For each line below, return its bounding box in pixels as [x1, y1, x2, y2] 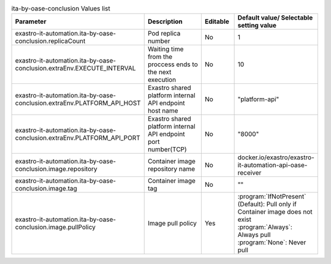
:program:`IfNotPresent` [237, 192, 306, 201]
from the [147, 53, 173, 61]
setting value [237, 21, 277, 30]
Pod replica [147, 29, 181, 38]
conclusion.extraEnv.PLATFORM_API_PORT [15, 134, 140, 142]
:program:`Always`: [237, 223, 292, 232]
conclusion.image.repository [15, 165, 97, 173]
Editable [204, 17, 230, 26]
